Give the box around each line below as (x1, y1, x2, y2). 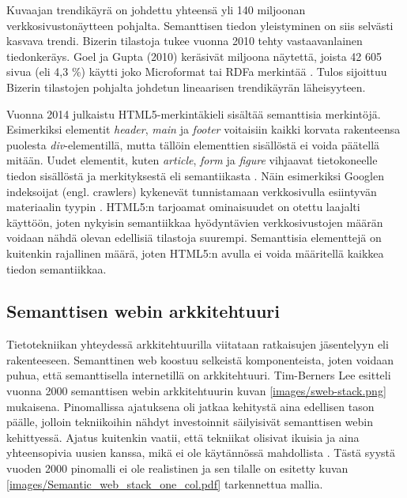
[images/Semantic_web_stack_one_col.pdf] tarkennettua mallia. (6, 475, 323, 492)
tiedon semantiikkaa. (6, 260, 107, 277)
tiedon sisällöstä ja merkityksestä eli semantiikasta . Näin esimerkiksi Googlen (6, 167, 385, 183)
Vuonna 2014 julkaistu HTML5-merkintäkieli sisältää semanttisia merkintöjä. (6, 105, 381, 122)
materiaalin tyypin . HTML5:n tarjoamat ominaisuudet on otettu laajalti (6, 198, 360, 215)
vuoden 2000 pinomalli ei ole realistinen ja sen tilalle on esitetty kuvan (6, 460, 349, 477)
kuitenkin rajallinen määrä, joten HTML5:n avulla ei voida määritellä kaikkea (6, 244, 384, 261)
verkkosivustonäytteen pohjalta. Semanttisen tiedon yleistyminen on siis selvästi (6, 17, 394, 33)
